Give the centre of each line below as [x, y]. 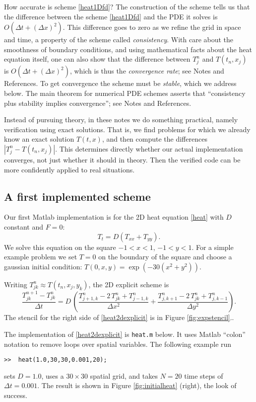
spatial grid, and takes [124, 375]
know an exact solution [39, 139]
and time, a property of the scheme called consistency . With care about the [119, 40]
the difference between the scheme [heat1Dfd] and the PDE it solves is [111, 16]
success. [16, 395]
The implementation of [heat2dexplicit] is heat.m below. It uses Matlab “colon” [125, 334]
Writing [16, 284]
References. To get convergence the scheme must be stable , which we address [120, 83]
